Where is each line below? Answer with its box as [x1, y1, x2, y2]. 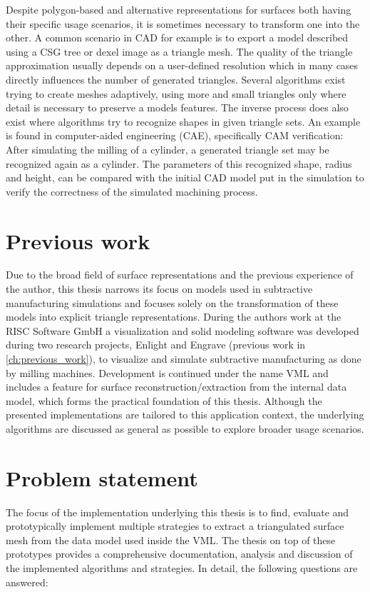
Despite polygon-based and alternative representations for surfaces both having [6, 2, 351, 16]
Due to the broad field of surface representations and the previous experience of [6, 267, 354, 282]
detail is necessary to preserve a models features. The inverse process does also [6, 100, 349, 115]
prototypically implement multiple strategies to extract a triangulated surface [6, 518, 344, 533]
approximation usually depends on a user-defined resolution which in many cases [6, 58, 359, 73]
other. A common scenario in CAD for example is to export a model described [6, 30, 349, 45]
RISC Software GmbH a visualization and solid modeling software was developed [6, 323, 359, 338]
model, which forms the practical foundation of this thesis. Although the [6, 393, 322, 408]
